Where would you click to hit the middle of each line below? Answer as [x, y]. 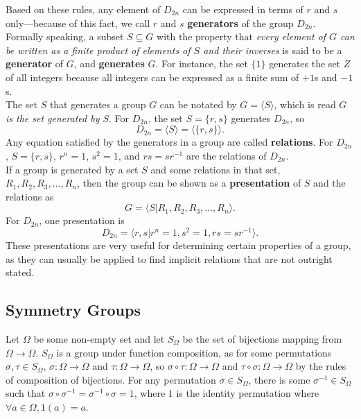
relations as [30, 196]
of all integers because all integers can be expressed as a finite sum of [152, 77]
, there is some [279, 379]
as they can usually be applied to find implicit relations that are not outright [169, 258]
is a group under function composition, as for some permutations [194, 352]
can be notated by [198, 104]
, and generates [109, 63]
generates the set [305, 63]
